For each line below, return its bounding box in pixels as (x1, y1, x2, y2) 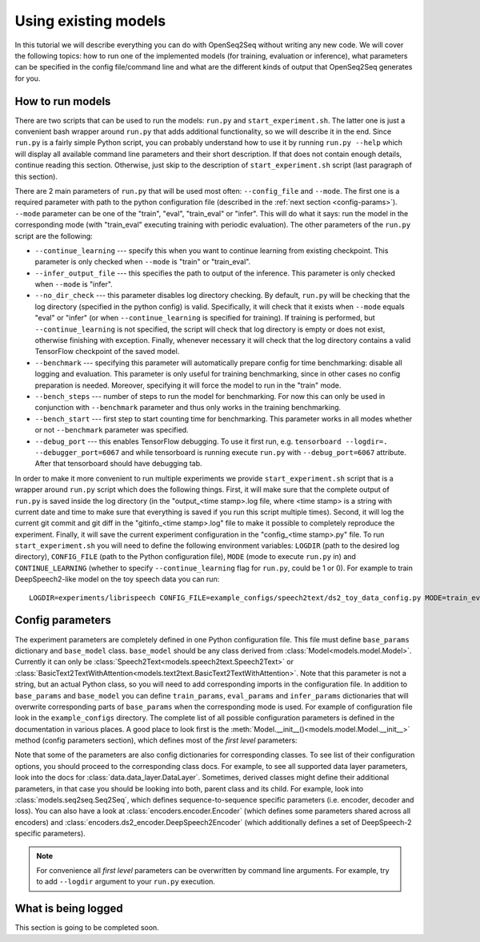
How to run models (14, 95, 111, 108)
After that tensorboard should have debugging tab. (34, 459, 203, 469)
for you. (14, 73, 41, 83)
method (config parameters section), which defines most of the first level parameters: (14, 735, 298, 745)
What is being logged (14, 902, 123, 916)
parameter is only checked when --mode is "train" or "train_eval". (34, 257, 251, 267)
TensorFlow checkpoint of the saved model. (34, 347, 180, 356)
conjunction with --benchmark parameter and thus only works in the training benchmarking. (34, 403, 342, 413)
